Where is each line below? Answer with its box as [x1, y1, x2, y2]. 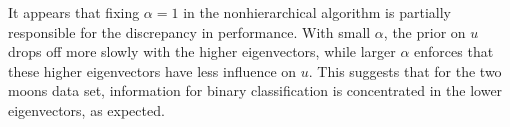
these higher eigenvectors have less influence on [8, 60, 297, 81]
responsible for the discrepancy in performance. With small [8, 21, 371, 42]
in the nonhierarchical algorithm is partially [183, 2, 451, 22]
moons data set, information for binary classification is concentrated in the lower [8, 80, 503, 101]
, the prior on [383, 21, 466, 42]
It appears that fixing [8, 2, 140, 22]
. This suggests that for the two [308, 60, 502, 81]
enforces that [414, 41, 494, 62]
